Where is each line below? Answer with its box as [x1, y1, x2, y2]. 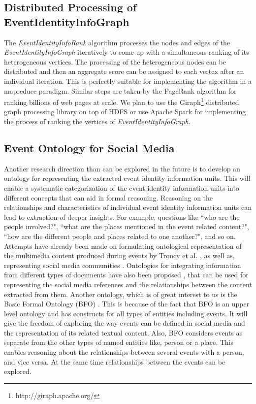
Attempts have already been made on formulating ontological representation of [4, 240, 242, 251]
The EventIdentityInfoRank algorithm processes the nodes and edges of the [4, 37, 230, 47]
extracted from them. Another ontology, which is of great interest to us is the [4, 289, 237, 299]
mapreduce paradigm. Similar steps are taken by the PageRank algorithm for [4, 85, 237, 96]
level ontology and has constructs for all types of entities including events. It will [4, 308, 248, 318]
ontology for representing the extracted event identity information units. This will [4, 173, 251, 183]
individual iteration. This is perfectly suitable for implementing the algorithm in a [4, 75, 252, 86]
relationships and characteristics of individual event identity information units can [4, 202, 252, 212]
